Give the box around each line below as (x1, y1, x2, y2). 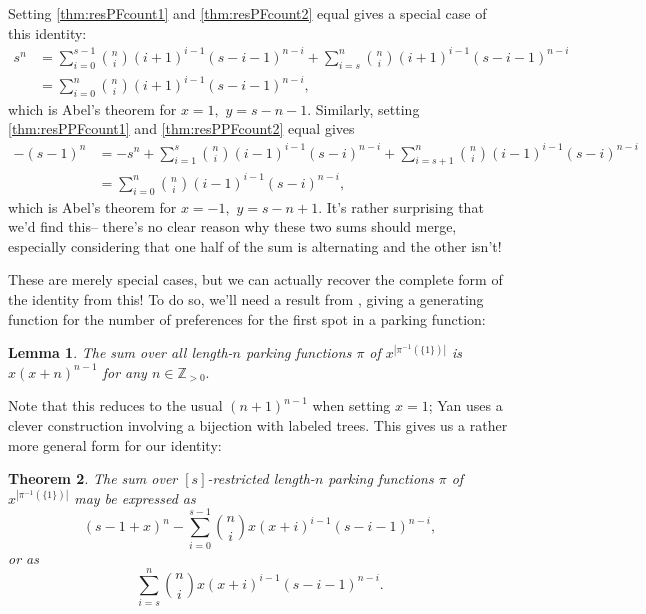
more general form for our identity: (8, 434, 222, 455)
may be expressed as (74, 487, 196, 508)
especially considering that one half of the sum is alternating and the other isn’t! (8, 235, 502, 256)
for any (102, 361, 147, 382)
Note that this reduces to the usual (8, 395, 223, 416)
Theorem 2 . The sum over (8, 468, 178, 489)
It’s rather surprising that (326, 196, 484, 217)
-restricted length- (207, 468, 315, 489)
